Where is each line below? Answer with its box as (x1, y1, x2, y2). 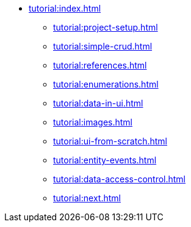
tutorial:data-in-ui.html (53, 98, 143, 108)
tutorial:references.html (53, 60, 147, 70)
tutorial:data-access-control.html (53, 174, 186, 184)
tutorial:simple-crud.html (53, 41, 153, 51)
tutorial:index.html (29, 3, 101, 13)
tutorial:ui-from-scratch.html (53, 136, 167, 146)
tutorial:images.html (53, 117, 132, 127)
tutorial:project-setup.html (53, 22, 158, 32)
